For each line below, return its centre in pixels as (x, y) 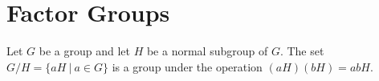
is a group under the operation (187, 66)
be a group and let (84, 51)
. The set (302, 51)
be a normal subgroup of (207, 51)
